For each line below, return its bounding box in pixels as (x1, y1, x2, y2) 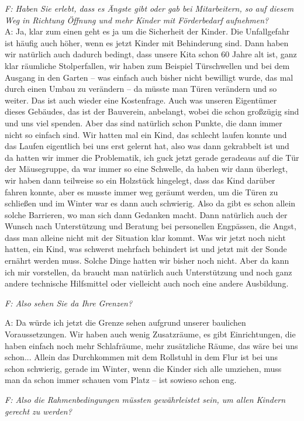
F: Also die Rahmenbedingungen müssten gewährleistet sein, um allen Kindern (5, 394, 286, 405)
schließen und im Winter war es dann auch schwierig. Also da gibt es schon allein (5, 197, 296, 209)
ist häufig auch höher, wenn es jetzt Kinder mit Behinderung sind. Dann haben (5, 36, 289, 49)
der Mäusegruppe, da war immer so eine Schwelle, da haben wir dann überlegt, (5, 163, 288, 175)
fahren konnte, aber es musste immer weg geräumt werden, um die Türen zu (5, 185, 278, 198)
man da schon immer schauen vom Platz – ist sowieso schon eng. (5, 374, 237, 386)
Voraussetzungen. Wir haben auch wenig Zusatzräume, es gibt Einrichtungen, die (5, 328, 296, 340)
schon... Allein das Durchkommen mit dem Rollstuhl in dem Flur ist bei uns (5, 351, 278, 363)
